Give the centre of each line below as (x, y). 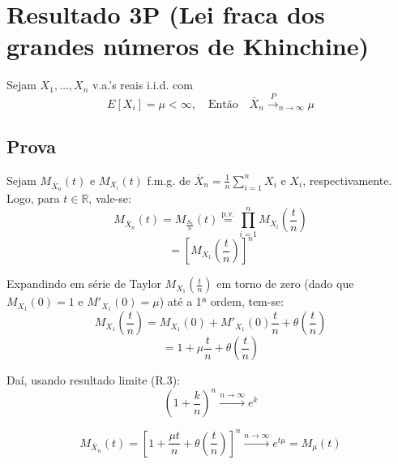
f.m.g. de (169, 180)
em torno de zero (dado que (285, 284)
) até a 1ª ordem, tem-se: (222, 301)
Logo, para (33, 198)
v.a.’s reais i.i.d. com (143, 85)
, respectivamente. (347, 180)
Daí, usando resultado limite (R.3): (94, 380)
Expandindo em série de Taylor (84, 284)
